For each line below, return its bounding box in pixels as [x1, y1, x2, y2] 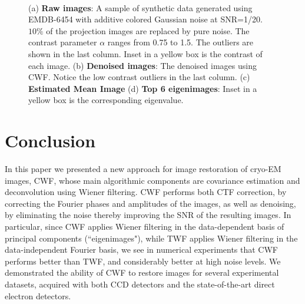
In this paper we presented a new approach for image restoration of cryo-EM [5, 163, 281, 175]
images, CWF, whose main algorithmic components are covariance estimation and [5, 174, 300, 186]
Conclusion [5, 128, 96, 153]
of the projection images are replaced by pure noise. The [46, 24, 250, 37]
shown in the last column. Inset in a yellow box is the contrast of [28, 47, 263, 60]
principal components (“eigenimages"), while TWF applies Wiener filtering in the [5, 232, 298, 244]
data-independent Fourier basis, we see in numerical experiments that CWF [5, 243, 279, 256]
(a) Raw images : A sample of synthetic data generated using [28, 1, 253, 14]
